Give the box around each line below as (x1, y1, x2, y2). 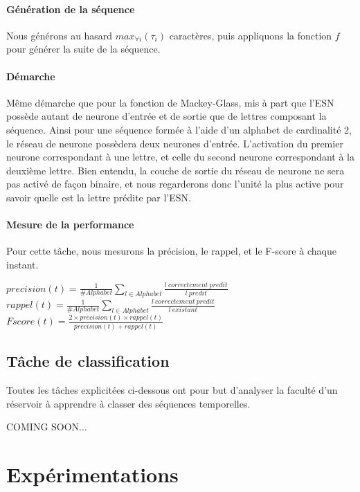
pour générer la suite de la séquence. (6, 42, 161, 56)
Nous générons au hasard (6, 28, 113, 42)
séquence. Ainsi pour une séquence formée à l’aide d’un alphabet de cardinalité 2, (6, 122, 352, 136)
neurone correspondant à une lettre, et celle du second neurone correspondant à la (6, 149, 354, 164)
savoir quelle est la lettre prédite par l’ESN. (6, 190, 191, 204)
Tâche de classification (6, 350, 170, 372)
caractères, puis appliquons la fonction (169, 28, 332, 42)
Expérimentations (6, 460, 179, 489)
